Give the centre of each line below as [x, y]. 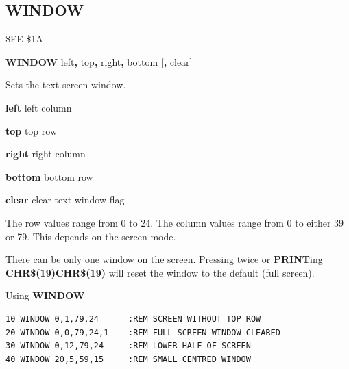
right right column [46, 154]
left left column [39, 107]
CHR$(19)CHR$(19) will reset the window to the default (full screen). [160, 272]
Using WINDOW [45, 295]
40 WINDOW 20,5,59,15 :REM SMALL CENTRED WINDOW [128, 359]
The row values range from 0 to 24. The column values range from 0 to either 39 [175, 222]
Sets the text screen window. [66, 85]
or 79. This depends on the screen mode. [91, 236]
